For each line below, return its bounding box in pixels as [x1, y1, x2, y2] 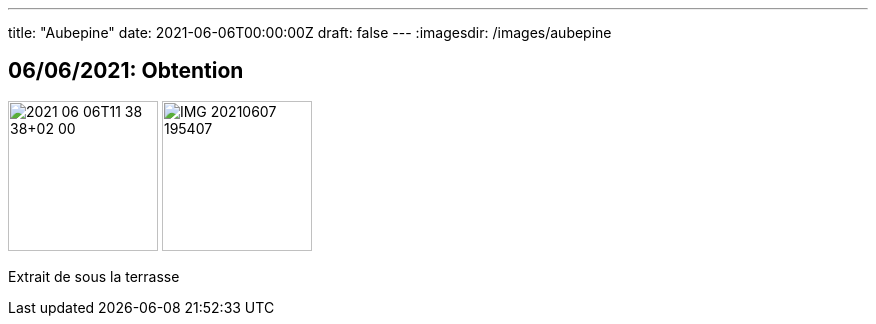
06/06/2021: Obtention [8, 58, 244, 84]
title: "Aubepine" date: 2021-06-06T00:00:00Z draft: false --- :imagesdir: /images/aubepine [8, 24, 612, 41]
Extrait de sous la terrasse [8, 267, 180, 285]
